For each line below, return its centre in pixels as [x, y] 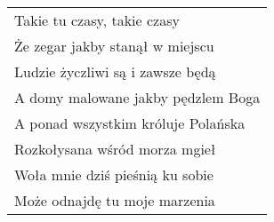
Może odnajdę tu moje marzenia [115, 200]
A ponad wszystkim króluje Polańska [130, 123]
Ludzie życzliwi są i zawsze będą [115, 71]
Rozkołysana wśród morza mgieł [115, 149]
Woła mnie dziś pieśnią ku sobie [114, 174]
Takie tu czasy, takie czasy [97, 20]
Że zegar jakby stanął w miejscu [114, 46]
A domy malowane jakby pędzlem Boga [137, 97]
